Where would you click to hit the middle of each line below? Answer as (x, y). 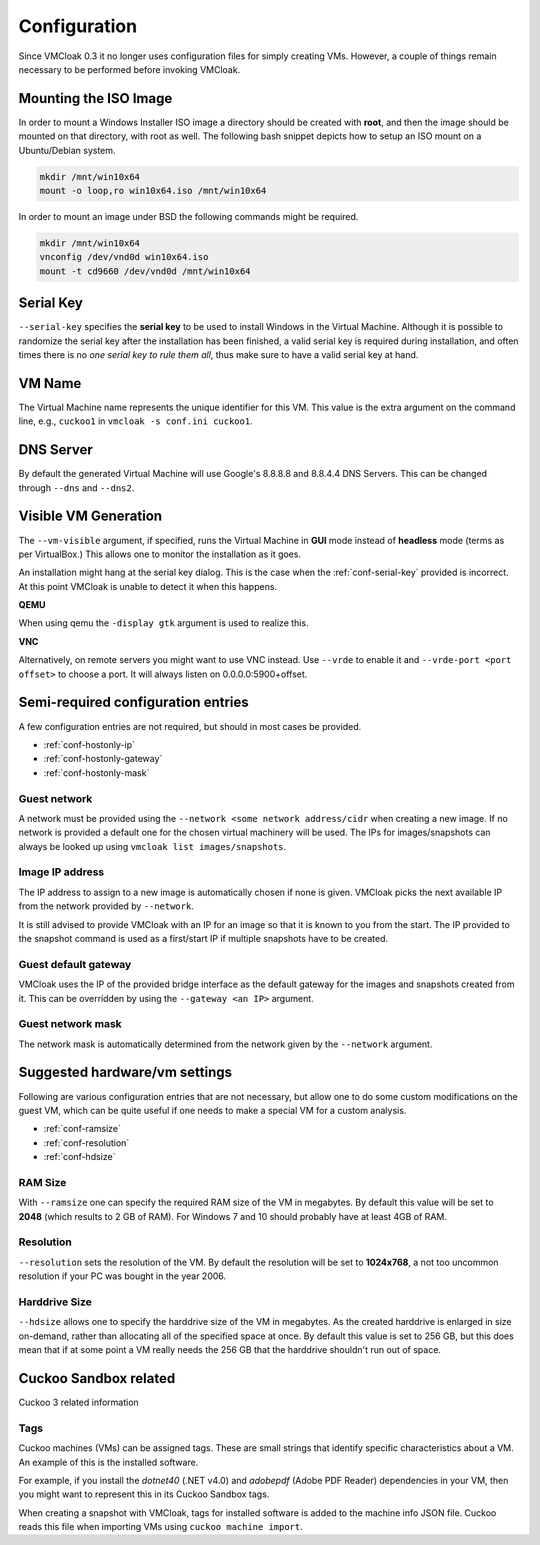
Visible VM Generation (90, 516)
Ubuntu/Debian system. (67, 150)
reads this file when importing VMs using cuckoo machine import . (161, 1527)
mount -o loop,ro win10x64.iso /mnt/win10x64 (153, 190)
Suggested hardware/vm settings (125, 1072)
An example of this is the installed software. (108, 1462)
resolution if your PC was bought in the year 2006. (122, 1276)
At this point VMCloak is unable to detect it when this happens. (148, 586)
